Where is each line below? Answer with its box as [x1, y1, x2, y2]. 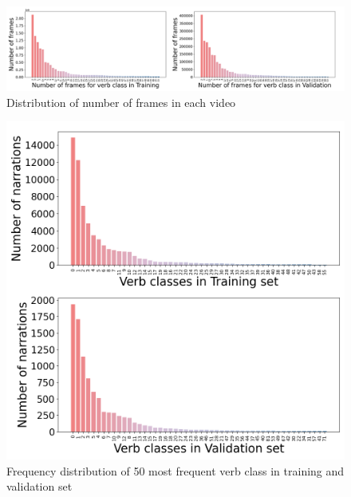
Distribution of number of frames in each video [6, 93, 236, 110]
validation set [6, 478, 73, 495]
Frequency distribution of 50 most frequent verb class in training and [6, 462, 345, 479]
